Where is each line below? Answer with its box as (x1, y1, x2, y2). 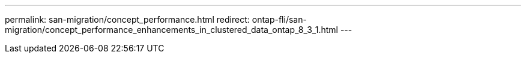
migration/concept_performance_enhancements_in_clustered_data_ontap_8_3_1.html (5, 25, 338, 35)
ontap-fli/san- (252, 14, 307, 25)
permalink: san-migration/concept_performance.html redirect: (5, 14, 250, 25)
